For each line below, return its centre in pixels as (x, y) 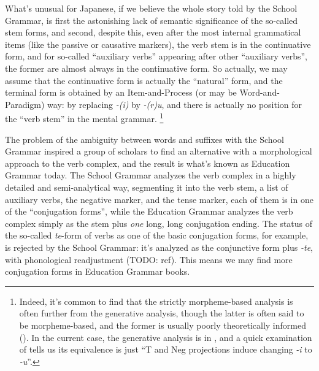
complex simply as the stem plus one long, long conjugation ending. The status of (159, 223)
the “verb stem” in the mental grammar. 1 (84, 117)
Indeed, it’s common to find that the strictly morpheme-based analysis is (156, 301)
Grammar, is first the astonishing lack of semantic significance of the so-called (152, 20)
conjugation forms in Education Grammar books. (98, 271)
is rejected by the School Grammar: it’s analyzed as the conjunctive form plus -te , (159, 247)
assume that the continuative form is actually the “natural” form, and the (144, 80)
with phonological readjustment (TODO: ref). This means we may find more (149, 259)
